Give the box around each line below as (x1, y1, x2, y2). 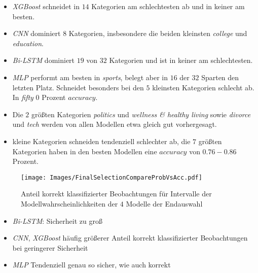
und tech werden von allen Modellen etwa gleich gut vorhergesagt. (12, 119, 217, 129)
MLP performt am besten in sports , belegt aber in (12, 72, 168, 82)
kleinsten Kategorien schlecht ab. (152, 82, 254, 92)
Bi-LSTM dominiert (12, 55, 75, 65)
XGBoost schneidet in (12, 1, 80, 11)
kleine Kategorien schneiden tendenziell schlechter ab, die (12, 135, 191, 146)
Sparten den (201, 72, 239, 82)
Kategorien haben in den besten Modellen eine (12, 146, 157, 156)
